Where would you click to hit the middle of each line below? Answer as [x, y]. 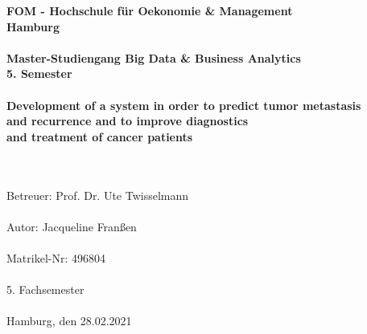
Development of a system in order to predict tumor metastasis [184, 105]
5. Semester [39, 73]
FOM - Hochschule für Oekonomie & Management [150, 10]
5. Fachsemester [45, 289]
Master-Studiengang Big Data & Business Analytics [154, 57]
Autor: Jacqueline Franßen [72, 226]
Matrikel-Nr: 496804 [56, 257]
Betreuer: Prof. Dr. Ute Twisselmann [98, 195]
